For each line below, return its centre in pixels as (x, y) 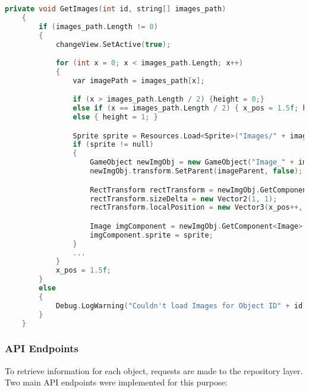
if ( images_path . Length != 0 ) (98, 26)
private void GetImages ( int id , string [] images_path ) (116, 9)
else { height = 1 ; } (115, 117)
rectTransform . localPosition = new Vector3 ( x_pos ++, (196, 208)
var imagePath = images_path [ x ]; (139, 80)
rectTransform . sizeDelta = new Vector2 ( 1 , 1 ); (184, 199)
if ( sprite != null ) (113, 145)
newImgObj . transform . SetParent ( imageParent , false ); (196, 171)
